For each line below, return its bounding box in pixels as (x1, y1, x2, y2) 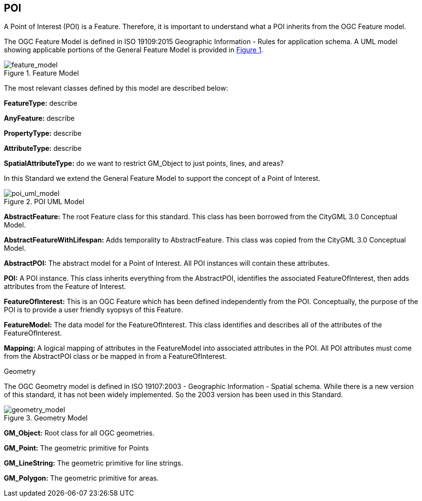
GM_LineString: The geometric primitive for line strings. (4, 459, 183, 468)
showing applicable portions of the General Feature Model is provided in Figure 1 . (4, 46, 263, 54)
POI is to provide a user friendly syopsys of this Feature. (4, 306, 183, 314)
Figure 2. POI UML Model (4, 197, 84, 206)
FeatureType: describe (4, 99, 78, 108)
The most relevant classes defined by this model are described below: (4, 84, 228, 93)
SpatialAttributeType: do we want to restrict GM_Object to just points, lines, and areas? (4, 159, 284, 168)
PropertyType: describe (4, 129, 81, 138)
